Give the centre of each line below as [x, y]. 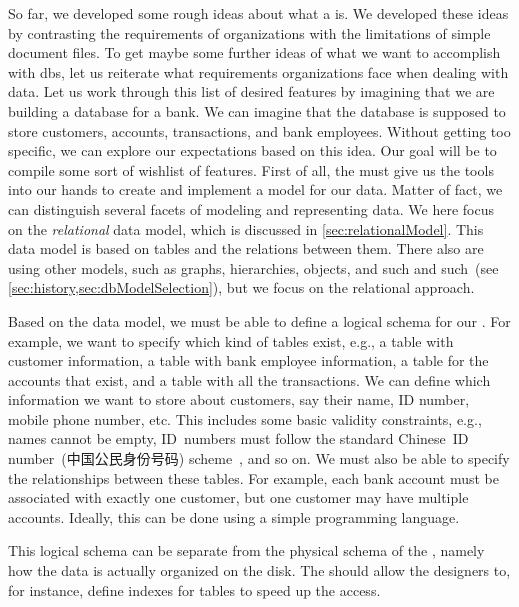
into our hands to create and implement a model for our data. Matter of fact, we [255, 189]
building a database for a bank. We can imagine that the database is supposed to [257, 110]
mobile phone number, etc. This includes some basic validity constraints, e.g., [245, 418]
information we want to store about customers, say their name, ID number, [239, 399]
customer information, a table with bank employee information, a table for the [248, 360]
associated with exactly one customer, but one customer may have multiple [238, 497]
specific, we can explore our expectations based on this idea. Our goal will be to [252, 150]
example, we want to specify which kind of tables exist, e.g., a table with [231, 340]
